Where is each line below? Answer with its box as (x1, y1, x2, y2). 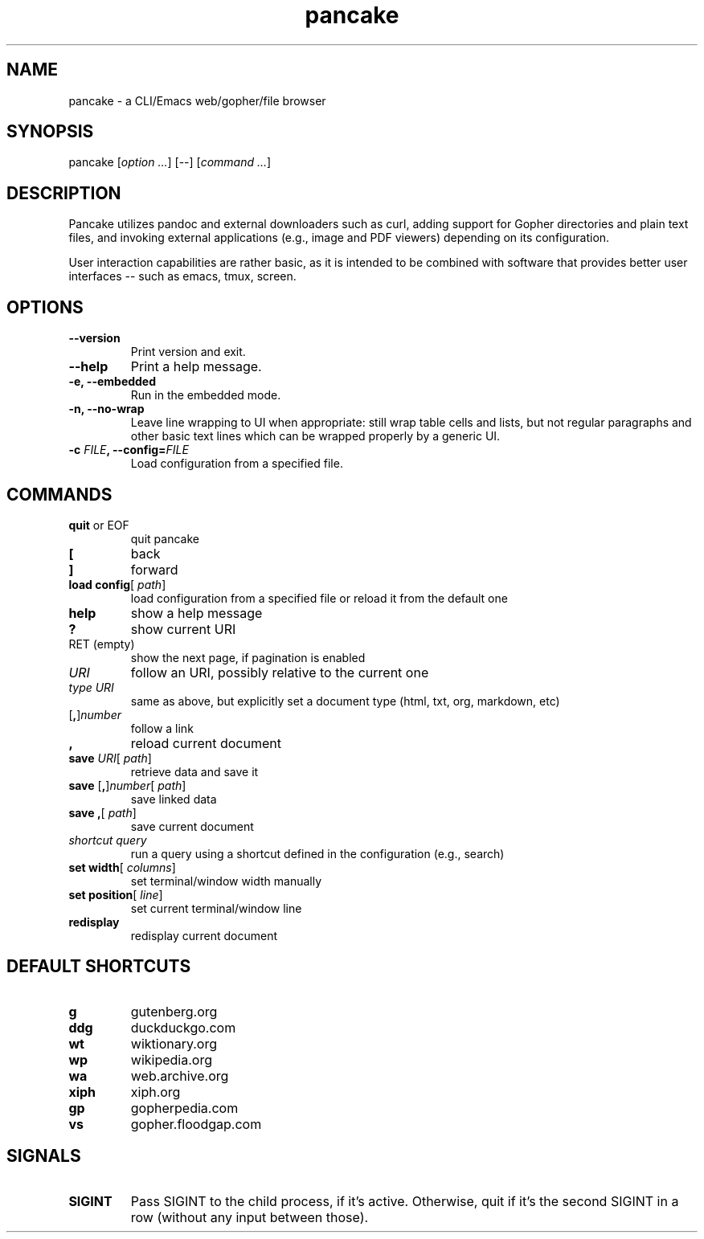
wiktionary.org (130, 1035, 218, 1052)
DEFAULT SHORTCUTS (6, 956, 191, 977)
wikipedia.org (130, 1051, 212, 1068)
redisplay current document (130, 928, 278, 943)
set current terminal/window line (130, 901, 302, 915)
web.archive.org (130, 1067, 229, 1084)
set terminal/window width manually (130, 873, 322, 888)
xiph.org (130, 1083, 181, 1100)
